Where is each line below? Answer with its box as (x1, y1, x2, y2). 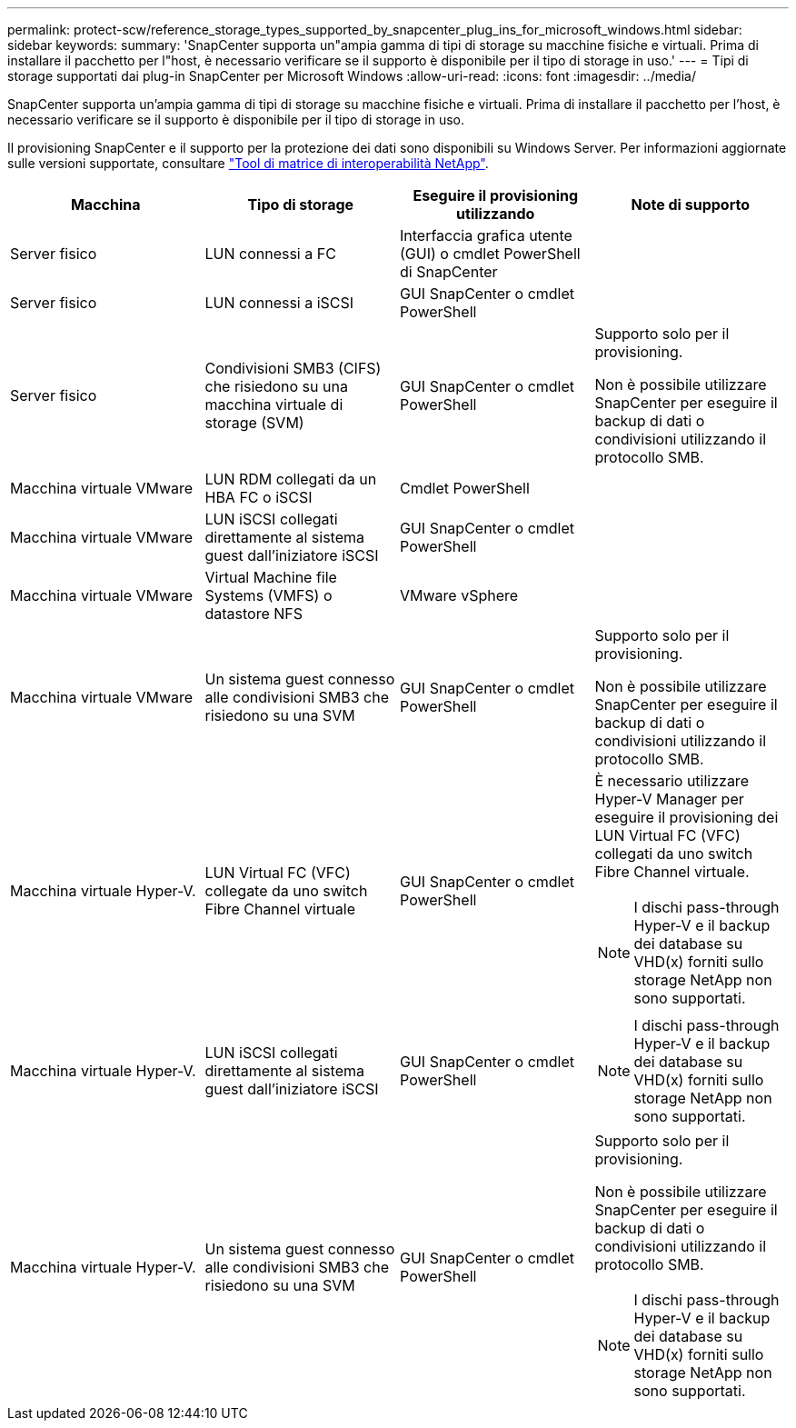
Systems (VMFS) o (204, 586, 333, 604)
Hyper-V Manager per (594, 790, 744, 808)
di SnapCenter (400, 263, 498, 281)
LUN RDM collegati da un (204, 470, 377, 488)
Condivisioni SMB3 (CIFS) (204, 359, 382, 377)
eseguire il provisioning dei (594, 808, 779, 826)
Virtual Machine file (204, 568, 337, 586)
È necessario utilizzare (594, 772, 749, 790)
